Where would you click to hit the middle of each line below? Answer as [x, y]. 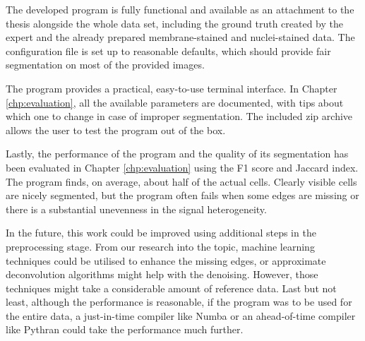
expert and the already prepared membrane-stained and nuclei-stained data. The [180, 37]
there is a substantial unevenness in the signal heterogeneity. [136, 209]
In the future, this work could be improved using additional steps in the [161, 233]
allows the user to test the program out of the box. [116, 130]
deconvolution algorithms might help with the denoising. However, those [162, 274]
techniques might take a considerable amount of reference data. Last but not [171, 288]
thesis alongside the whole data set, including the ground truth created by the [175, 23]
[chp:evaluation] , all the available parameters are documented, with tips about [175, 102]
